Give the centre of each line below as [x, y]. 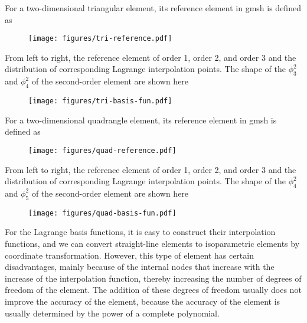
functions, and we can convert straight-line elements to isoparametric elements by [152, 243]
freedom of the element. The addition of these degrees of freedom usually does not [153, 290]
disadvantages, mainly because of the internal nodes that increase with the [140, 267]
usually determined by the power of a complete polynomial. [112, 313]
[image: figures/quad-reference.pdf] [102, 150]
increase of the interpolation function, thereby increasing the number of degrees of [153, 278]
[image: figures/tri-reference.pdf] [100, 39]
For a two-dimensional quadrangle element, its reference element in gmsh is [141, 120]
